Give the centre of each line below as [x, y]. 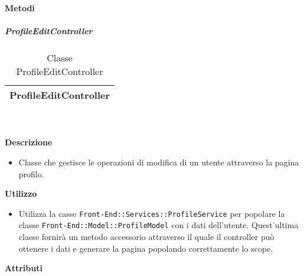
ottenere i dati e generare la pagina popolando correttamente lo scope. [146, 248]
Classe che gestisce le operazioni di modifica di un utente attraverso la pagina [159, 162]
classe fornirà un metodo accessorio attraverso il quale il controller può [146, 237]
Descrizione [29, 142]
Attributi [24, 268]
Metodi [20, 8]
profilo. [31, 173]
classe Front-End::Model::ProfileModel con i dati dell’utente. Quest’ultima [158, 225]
